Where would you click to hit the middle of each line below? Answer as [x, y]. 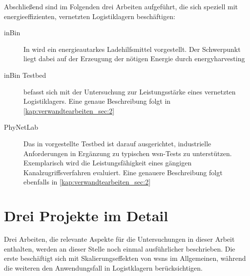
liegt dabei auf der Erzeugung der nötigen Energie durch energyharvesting [134, 58]
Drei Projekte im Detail [86, 216]
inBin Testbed [25, 75]
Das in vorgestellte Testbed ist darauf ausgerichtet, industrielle [117, 143]
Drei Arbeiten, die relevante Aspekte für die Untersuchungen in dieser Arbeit [119, 239]
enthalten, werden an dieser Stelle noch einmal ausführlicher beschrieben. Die [120, 248]
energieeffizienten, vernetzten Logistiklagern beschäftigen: [90, 16]
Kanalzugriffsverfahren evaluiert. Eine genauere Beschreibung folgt [123, 172]
